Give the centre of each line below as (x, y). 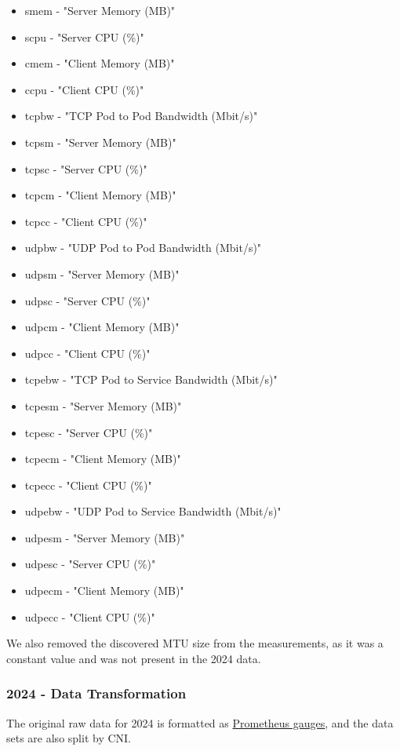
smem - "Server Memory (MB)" (100, 10)
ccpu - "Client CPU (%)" (84, 89)
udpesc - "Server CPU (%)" (90, 564)
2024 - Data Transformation (96, 693)
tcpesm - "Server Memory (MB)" (103, 405)
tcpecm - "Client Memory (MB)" (103, 459)
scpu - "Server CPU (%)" (84, 36)
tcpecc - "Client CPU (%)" (88, 485)
